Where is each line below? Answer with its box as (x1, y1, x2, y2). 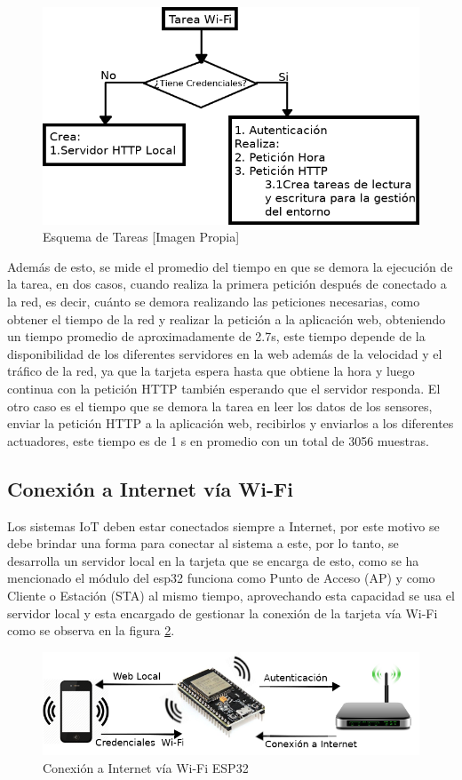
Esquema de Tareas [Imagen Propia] (43, 227, 240, 246)
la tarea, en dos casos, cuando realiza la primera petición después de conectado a (7, 275, 447, 293)
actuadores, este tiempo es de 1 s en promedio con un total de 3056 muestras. (7, 431, 429, 450)
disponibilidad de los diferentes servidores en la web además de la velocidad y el (7, 344, 442, 362)
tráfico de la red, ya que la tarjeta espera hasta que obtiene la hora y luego (7, 362, 415, 380)
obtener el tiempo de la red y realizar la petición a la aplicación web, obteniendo (7, 309, 446, 328)
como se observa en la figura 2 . (7, 621, 175, 640)
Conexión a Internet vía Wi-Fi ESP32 (43, 758, 249, 776)
